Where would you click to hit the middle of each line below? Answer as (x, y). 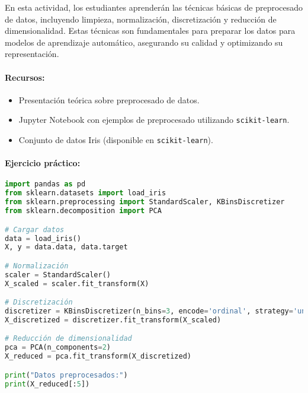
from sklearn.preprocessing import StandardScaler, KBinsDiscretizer (145, 202)
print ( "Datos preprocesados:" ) (66, 375)
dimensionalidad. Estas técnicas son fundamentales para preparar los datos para (150, 31)
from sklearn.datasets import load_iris (86, 193)
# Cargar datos (35, 229)
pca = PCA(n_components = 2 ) (58, 348)
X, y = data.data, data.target (66, 247)
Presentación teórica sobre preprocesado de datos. (109, 99)
